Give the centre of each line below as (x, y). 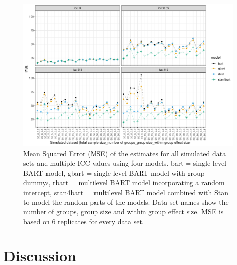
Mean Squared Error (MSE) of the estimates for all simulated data (125, 153)
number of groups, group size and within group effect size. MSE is (123, 212)
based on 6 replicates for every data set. (84, 221)
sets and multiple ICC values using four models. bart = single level (125, 163)
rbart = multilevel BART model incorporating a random (139, 182)
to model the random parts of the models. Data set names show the (126, 202)
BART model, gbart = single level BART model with (104, 172)
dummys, (37, 182)
